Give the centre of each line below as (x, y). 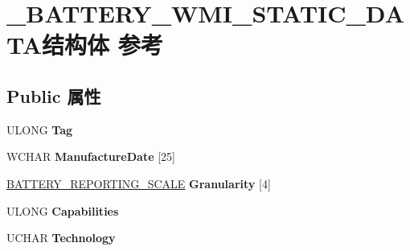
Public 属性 (54, 95)
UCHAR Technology (61, 238)
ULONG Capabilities (63, 210)
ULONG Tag (40, 129)
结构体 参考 (102, 45)
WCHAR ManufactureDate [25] (91, 156)
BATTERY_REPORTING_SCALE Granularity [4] (139, 183)
